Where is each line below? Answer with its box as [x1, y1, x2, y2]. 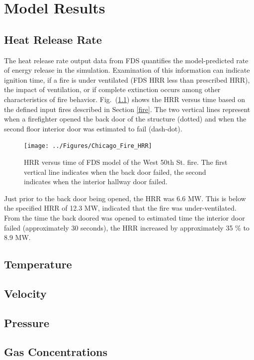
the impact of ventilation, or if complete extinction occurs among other [4, 84, 221, 95]
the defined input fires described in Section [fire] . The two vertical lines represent [4, 104, 251, 114]
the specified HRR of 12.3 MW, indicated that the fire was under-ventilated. [4, 203, 237, 213]
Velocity [4, 285, 47, 301]
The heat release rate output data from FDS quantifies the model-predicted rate [4, 55, 249, 65]
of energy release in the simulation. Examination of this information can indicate [4, 65, 250, 75]
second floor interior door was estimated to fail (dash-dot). [4, 123, 182, 133]
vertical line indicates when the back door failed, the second [24, 166, 206, 177]
